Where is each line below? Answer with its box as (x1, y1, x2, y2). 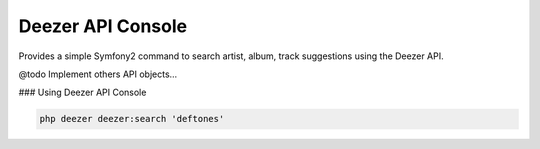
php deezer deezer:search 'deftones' (39, 113, 225, 125)
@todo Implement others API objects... (18, 68, 178, 80)
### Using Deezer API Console (18, 86, 147, 99)
